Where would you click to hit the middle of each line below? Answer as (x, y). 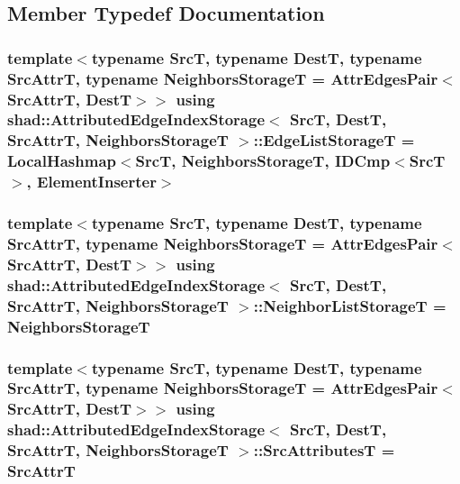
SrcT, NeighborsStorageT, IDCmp (263, 161)
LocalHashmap (62, 161)
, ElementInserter (91, 182)
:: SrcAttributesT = (324, 450)
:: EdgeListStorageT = (334, 140)
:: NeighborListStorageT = (350, 305)
